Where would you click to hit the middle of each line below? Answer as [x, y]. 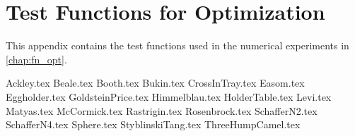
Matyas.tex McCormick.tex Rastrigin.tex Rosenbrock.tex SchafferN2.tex [162, 110]
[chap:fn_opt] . [36, 59]
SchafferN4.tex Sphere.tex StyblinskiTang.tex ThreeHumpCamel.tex [153, 124]
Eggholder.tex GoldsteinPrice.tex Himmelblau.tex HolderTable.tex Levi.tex [169, 96]
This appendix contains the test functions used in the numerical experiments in [177, 45]
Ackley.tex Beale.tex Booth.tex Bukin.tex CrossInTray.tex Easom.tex [155, 83]
